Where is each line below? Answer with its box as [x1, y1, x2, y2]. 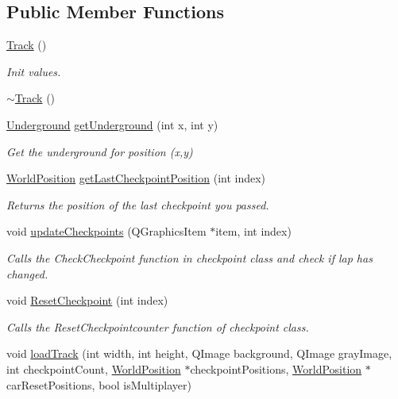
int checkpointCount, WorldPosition [6, 360, 181, 377]
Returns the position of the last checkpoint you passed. [6, 196, 269, 213]
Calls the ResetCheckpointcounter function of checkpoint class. [6, 318, 309, 335]
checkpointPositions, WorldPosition [190, 360, 362, 377]
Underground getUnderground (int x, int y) [6, 116, 218, 132]
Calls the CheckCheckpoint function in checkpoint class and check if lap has [6, 249, 373, 266]
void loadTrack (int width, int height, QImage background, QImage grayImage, [6, 345, 392, 362]
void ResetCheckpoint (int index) [6, 292, 168, 309]
